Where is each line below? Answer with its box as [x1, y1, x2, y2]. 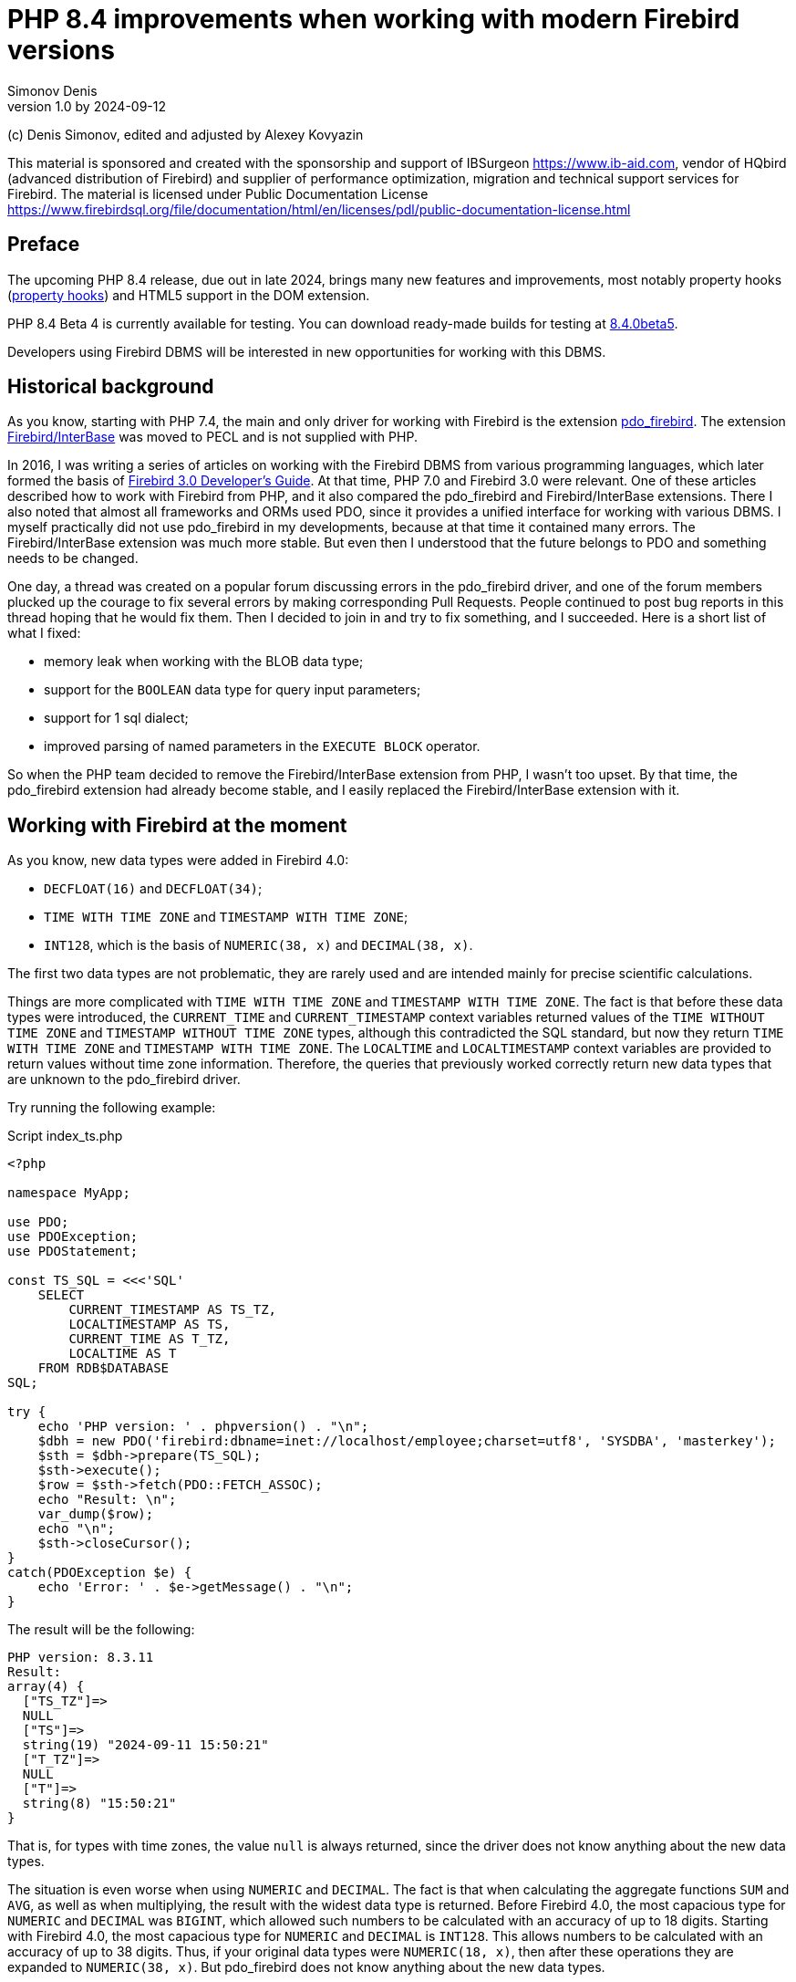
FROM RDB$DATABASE [37, 1361, 170, 1376]
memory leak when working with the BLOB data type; [44, 653, 364, 670]
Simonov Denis [7, 82, 98, 99]
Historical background [7, 375, 214, 399]
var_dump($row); [37, 1507, 154, 1522]
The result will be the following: [7, 1622, 195, 1638]
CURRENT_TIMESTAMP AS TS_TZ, [68, 1302, 277, 1318]
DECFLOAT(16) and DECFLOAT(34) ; [44, 881, 263, 897]
